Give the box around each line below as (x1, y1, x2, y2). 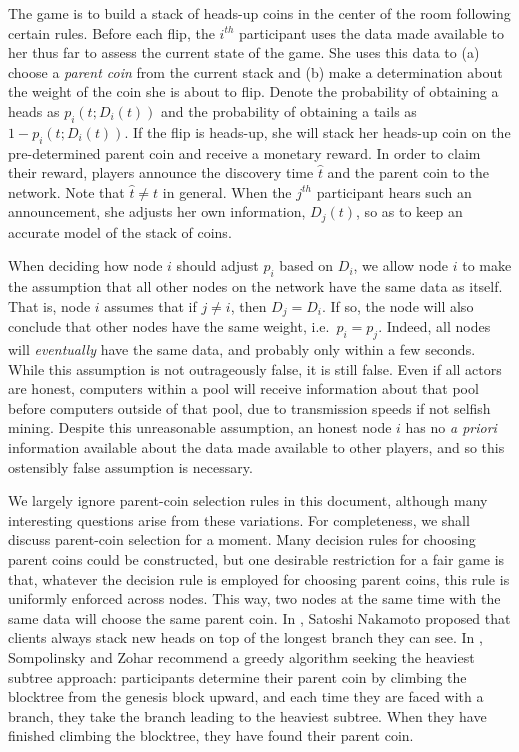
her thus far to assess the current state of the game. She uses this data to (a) (8, 42, 480, 63)
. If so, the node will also (321, 295, 474, 316)
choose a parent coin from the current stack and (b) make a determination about (8, 61, 503, 82)
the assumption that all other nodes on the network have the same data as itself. (8, 276, 503, 297)
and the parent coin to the (327, 162, 490, 183)
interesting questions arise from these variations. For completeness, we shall (8, 509, 470, 530)
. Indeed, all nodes (378, 316, 491, 337)
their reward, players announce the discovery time (8, 162, 314, 183)
